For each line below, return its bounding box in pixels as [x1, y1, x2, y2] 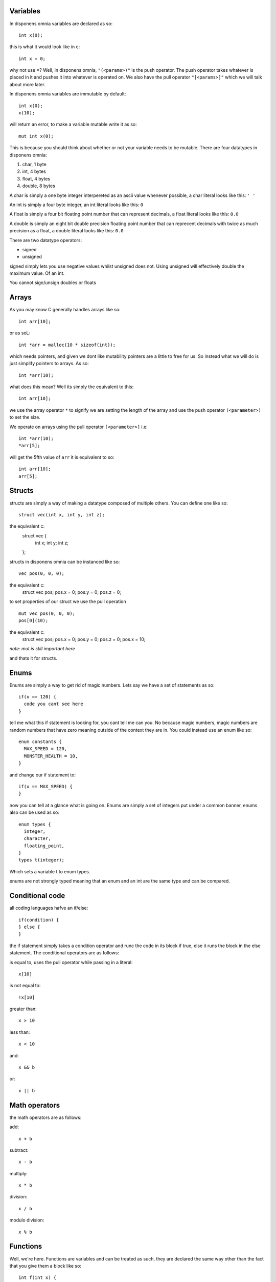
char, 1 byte [22, 161, 47, 167]
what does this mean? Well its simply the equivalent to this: [9, 384, 134, 390]
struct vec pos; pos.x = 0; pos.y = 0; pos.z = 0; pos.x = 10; [22, 636, 146, 642]
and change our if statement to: [9, 772, 76, 778]
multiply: [9, 1170, 28, 1176]
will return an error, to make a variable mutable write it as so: [9, 121, 137, 128]
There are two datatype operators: [9, 237, 82, 243]
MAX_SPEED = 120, [24, 746, 67, 752]
